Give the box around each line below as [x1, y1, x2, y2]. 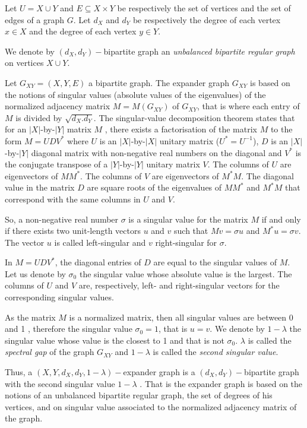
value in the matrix [5, 181, 75, 194]
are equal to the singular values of [153, 256, 277, 268]
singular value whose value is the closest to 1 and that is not [5, 334, 224, 346]
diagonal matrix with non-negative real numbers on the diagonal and [31, 146, 282, 158]
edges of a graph [5, 13, 65, 26]
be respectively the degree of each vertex [132, 13, 281, 26]
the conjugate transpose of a [5, 158, 108, 170]
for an [5, 123, 27, 135]
